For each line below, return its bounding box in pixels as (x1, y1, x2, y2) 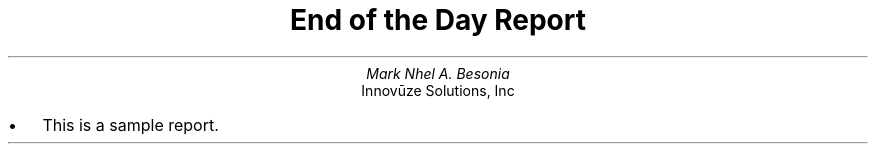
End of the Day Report (290, 3, 586, 37)
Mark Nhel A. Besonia (366, 64, 510, 82)
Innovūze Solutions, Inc (361, 81, 515, 99)
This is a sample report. (42, 114, 219, 135)
